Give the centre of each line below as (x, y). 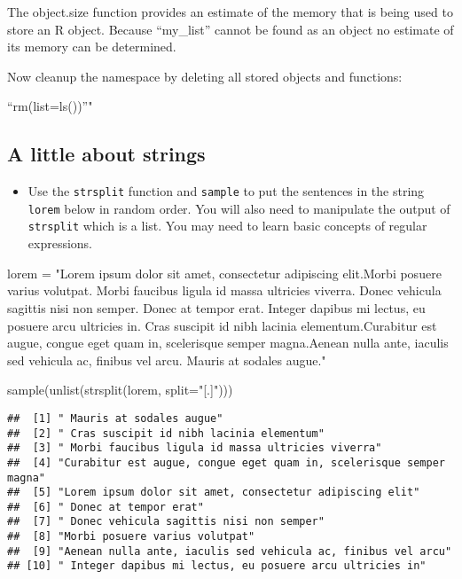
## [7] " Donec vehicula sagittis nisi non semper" (166, 522)
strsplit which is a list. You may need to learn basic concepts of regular (227, 226)
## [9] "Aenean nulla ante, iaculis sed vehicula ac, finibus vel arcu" (230, 551)
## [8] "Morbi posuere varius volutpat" (131, 537)
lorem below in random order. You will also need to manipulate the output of (239, 208)
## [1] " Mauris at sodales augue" (115, 418)
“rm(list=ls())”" (50, 106)
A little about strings (106, 154)
